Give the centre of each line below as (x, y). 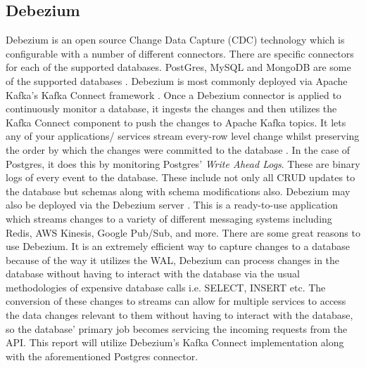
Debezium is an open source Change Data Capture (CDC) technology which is (175, 40)
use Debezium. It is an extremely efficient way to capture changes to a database (178, 246)
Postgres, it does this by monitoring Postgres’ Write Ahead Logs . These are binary (183, 163)
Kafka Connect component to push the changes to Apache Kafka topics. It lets (176, 122)
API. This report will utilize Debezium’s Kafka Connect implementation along (175, 342)
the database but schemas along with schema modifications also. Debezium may (178, 191)
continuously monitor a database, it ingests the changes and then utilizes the (171, 109)
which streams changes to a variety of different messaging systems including (169, 218)
